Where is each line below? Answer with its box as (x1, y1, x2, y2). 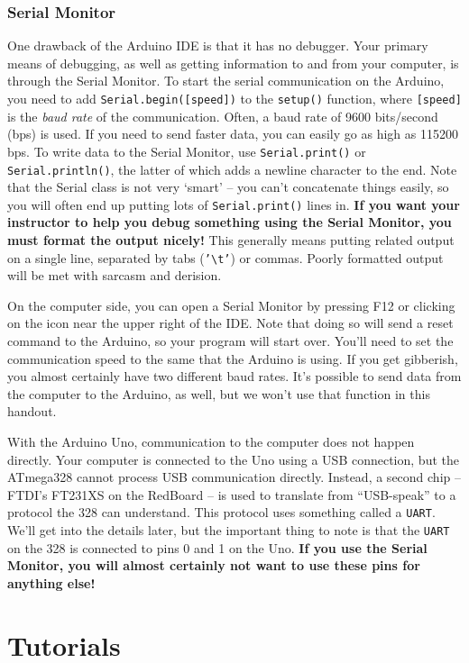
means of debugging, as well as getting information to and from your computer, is (7, 53, 459, 72)
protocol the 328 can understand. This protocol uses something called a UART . (7, 503, 436, 522)
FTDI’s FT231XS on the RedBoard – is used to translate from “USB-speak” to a (7, 485, 456, 504)
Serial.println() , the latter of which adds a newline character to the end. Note (7, 159, 457, 178)
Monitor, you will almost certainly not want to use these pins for (7, 556, 420, 575)
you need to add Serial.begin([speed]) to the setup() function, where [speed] (7, 89, 462, 107)
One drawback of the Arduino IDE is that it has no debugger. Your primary (7, 36, 428, 55)
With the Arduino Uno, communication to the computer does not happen (7, 432, 415, 450)
